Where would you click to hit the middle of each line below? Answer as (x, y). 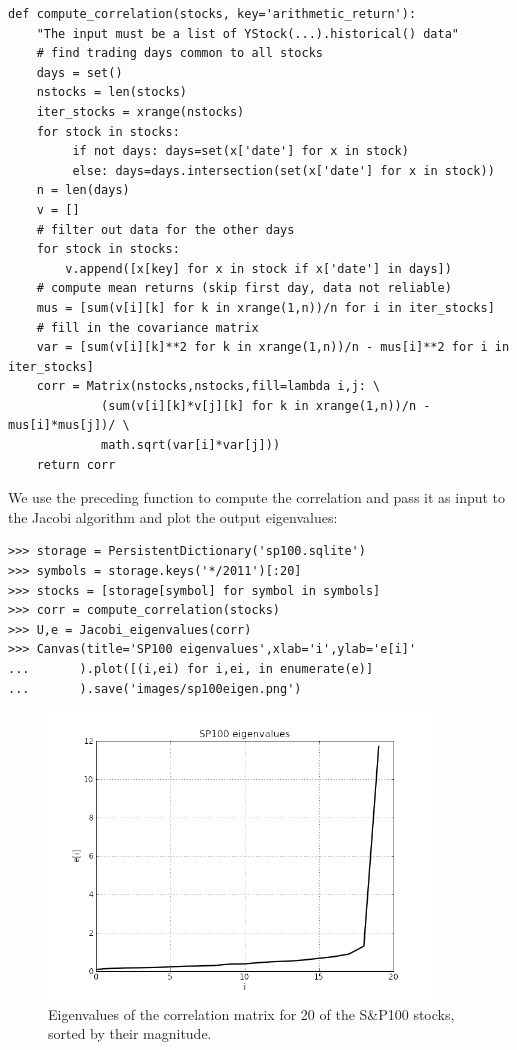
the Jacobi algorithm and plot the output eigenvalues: (173, 516)
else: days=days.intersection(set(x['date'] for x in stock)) (283, 170)
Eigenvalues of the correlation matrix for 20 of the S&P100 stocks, (251, 1013)
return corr (76, 464)
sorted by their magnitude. (130, 1033)
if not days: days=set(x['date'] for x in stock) (240, 151)
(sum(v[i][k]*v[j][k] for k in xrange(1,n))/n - (266, 405)
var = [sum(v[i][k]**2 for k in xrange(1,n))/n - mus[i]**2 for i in (273, 347)
